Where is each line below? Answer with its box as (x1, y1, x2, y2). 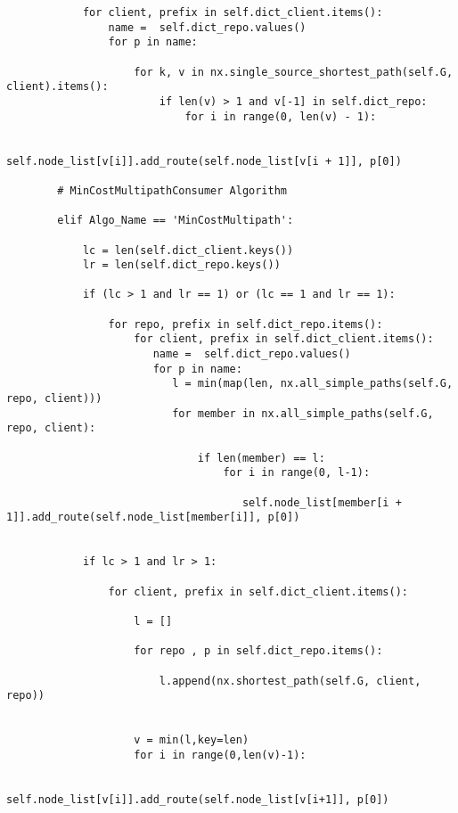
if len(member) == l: (197, 451, 325, 464)
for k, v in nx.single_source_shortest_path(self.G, (134, 65, 454, 78)
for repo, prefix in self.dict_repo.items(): (108, 317, 383, 331)
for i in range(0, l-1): (223, 466, 371, 480)
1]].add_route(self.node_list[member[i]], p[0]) (6, 511, 300, 524)
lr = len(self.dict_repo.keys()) (82, 259, 281, 272)
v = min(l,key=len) (134, 734, 249, 747)
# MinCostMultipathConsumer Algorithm (57, 184, 287, 197)
